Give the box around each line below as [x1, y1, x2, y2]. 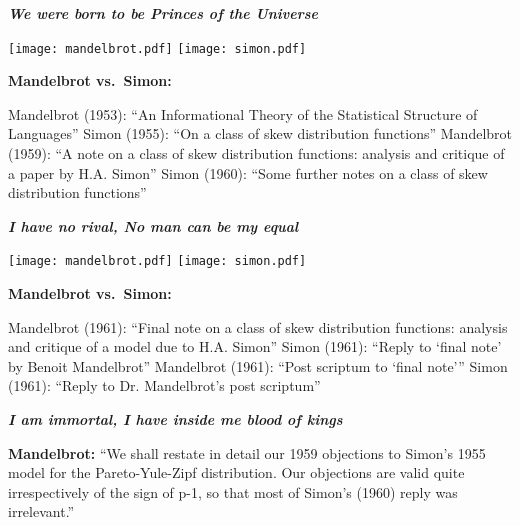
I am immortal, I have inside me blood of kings [8, 409, 343, 430]
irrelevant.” [8, 501, 75, 522]
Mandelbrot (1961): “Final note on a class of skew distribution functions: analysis [8, 316, 508, 337]
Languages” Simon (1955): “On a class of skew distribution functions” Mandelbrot [8, 123, 513, 144]
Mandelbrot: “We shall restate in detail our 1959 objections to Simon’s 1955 [8, 442, 486, 463]
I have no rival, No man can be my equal [8, 215, 299, 236]
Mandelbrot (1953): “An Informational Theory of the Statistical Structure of [8, 103, 478, 124]
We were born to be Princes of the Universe [8, 3, 319, 23]
